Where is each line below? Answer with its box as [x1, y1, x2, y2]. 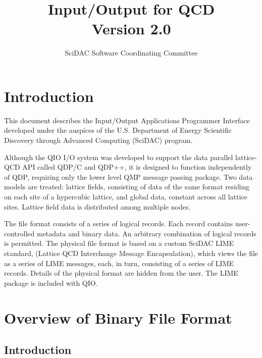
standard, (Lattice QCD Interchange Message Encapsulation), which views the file [4, 247, 258, 258]
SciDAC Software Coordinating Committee [65, 47, 198, 58]
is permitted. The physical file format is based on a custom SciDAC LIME [4, 238, 234, 248]
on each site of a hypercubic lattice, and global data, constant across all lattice [4, 191, 247, 201]
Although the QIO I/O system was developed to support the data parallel [4, 151, 233, 162]
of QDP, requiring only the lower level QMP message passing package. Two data [4, 171, 253, 182]
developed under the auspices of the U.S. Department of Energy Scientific [4, 125, 232, 135]
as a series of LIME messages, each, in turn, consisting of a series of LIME [4, 258, 234, 268]
